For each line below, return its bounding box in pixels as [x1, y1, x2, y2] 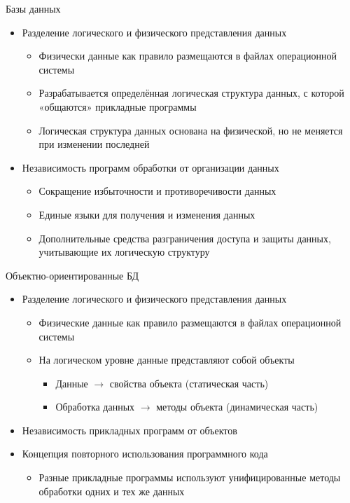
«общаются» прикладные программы [38, 99, 197, 113]
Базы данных [6, 1, 61, 15]
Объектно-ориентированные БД [6, 268, 139, 282]
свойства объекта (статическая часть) [109, 375, 269, 390]
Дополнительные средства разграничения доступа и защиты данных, [38, 230, 331, 245]
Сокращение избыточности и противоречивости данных [38, 184, 276, 198]
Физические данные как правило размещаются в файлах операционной [38, 315, 342, 329]
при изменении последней [38, 137, 150, 151]
